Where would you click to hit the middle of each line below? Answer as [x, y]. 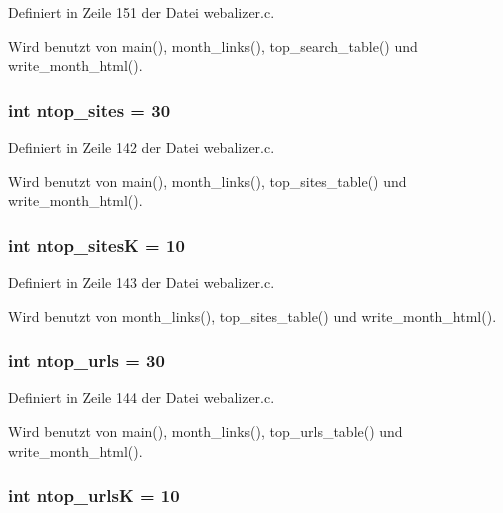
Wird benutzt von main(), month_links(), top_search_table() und [213, 45]
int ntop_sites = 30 [89, 109]
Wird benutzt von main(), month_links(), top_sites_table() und [207, 180]
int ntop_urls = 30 [86, 360]
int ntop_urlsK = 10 [94, 495]
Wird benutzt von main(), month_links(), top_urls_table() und [205, 431]
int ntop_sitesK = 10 [96, 244]
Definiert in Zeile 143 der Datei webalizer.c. [141, 282]
